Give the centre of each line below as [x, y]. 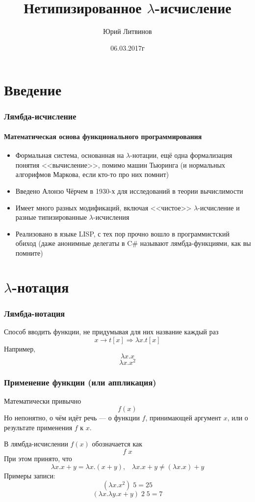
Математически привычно [43, 400]
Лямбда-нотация [35, 313]
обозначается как [117, 444]
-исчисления [111, 217]
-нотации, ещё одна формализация [181, 155]
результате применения [38, 427]
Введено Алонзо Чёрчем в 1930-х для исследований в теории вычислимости [129, 191]
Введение [33, 90]
